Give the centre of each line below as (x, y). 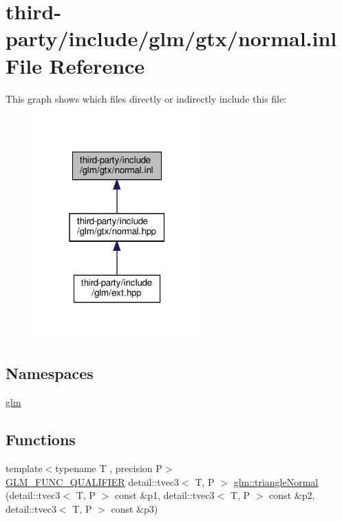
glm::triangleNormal (276, 481)
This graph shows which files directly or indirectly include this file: (146, 98)
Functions (41, 439)
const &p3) (135, 508)
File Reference (75, 65)
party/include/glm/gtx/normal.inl (171, 38)
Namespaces (50, 373)
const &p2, (292, 495)
